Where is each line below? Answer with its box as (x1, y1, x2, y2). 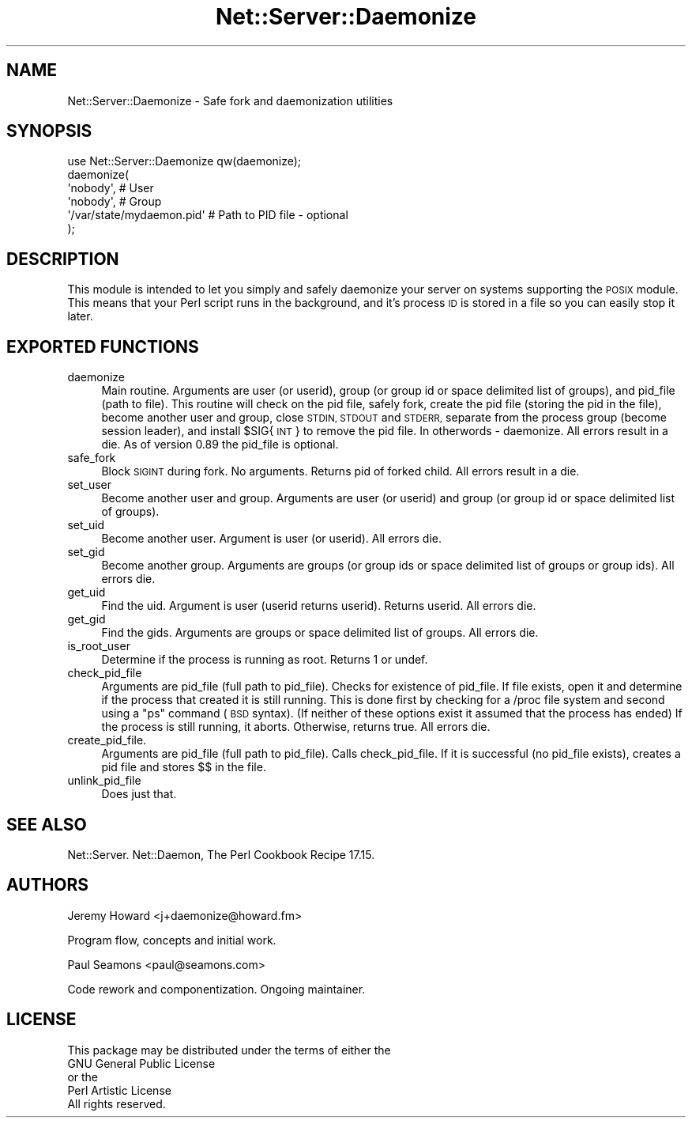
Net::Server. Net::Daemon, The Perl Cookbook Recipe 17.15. (67, 847, 375, 861)
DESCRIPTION (6, 248, 119, 269)
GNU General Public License (67, 1056, 216, 1070)
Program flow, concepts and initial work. (67, 933, 276, 947)
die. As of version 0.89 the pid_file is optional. (101, 437, 339, 452)
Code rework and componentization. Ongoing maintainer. (67, 982, 366, 996)
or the (67, 1069, 99, 1084)
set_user (67, 478, 112, 492)
